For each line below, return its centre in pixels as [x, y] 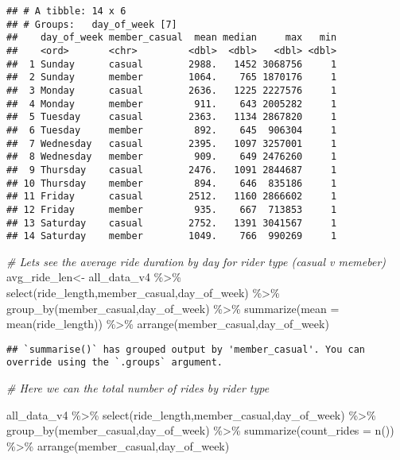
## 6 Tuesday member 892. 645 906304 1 [172, 130]
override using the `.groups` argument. [115, 363]
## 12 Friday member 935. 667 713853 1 [172, 209]
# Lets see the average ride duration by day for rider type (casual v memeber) [196, 261]
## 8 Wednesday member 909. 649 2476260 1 [172, 157]
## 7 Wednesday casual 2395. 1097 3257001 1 [172, 143]
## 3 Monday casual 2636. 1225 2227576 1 [172, 90]
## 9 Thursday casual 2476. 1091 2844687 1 [172, 170]
